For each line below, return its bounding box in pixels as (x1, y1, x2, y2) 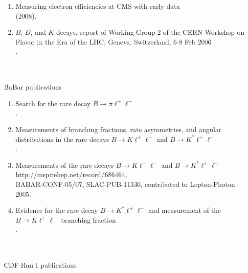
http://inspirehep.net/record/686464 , (15, 169, 127, 180)
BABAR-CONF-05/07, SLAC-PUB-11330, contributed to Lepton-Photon (15, 179, 235, 189)
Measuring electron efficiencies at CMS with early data (15, 1, 180, 11)
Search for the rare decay (15, 98, 91, 108)
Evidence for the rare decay (15, 205, 98, 215)
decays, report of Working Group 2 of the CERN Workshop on (56, 27, 245, 37)
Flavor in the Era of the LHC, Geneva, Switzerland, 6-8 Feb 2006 (15, 36, 212, 46)
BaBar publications (4, 82, 62, 92)
